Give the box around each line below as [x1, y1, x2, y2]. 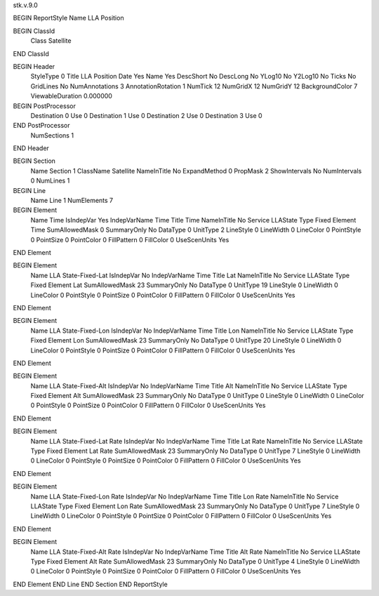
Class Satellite [30, 37, 72, 45]
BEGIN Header [13, 62, 55, 70]
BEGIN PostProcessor [13, 102, 77, 110]
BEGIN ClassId [13, 27, 55, 35]
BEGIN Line [13, 186, 46, 194]
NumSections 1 [30, 131, 74, 140]
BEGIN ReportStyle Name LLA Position [13, 14, 124, 22]
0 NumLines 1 [30, 176, 70, 185]
